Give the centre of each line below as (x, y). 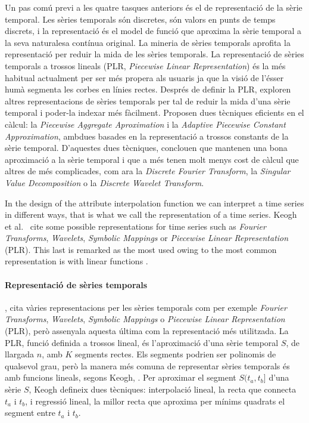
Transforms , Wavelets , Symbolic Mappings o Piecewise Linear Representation (145, 319)
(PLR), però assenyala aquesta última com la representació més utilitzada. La (147, 331)
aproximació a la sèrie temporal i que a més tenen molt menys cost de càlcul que (152, 159)
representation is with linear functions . (77, 261)
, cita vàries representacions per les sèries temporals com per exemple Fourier (146, 307)
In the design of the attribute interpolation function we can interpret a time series (154, 203)
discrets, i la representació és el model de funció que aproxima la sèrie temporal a (153, 31)
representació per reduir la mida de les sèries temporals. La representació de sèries (154, 54)
